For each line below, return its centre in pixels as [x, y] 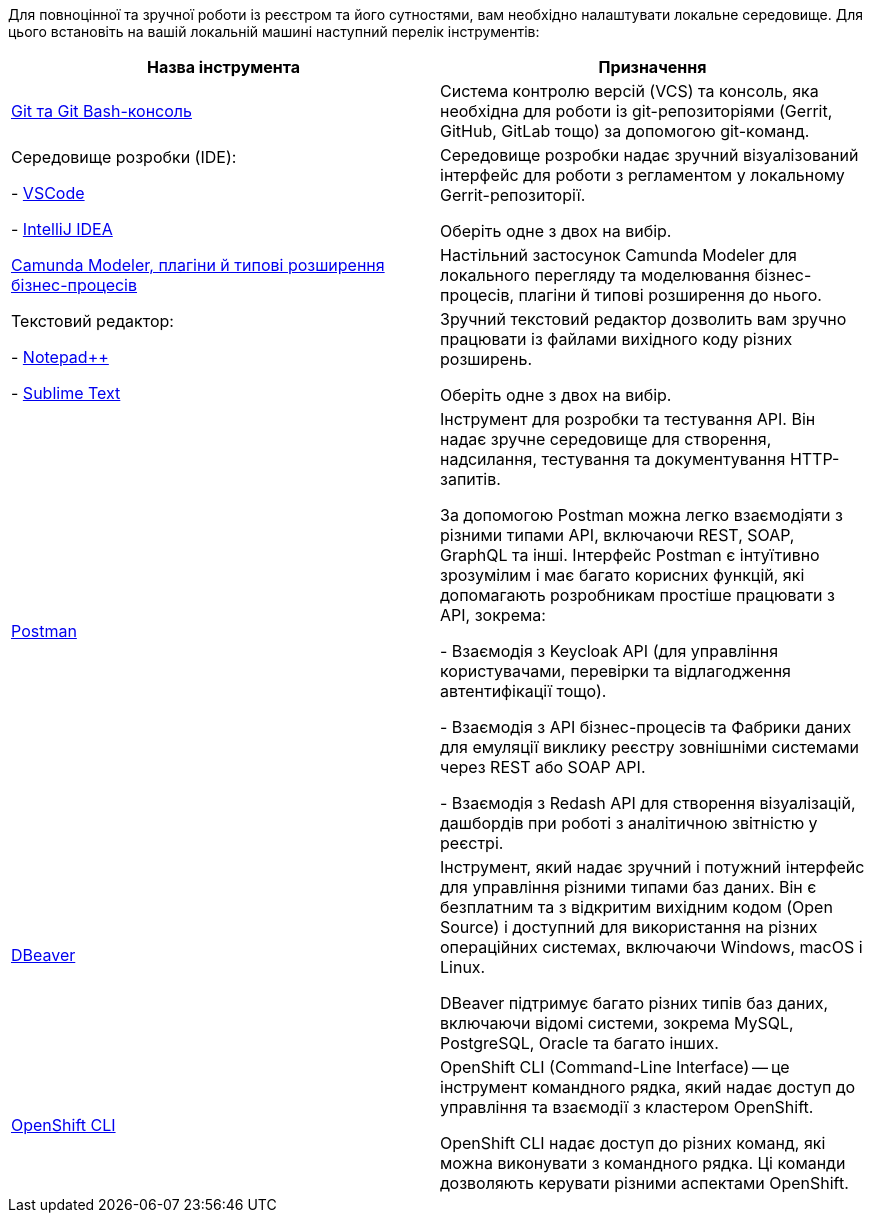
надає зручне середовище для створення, [606, 439]
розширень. [486, 359]
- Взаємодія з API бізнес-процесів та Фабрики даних [646, 727]
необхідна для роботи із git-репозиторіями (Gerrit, [636, 111]
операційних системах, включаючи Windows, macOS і [651, 947]
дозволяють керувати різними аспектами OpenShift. [644, 1183]
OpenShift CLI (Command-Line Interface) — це [615, 1067]
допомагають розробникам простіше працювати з [637, 595]
